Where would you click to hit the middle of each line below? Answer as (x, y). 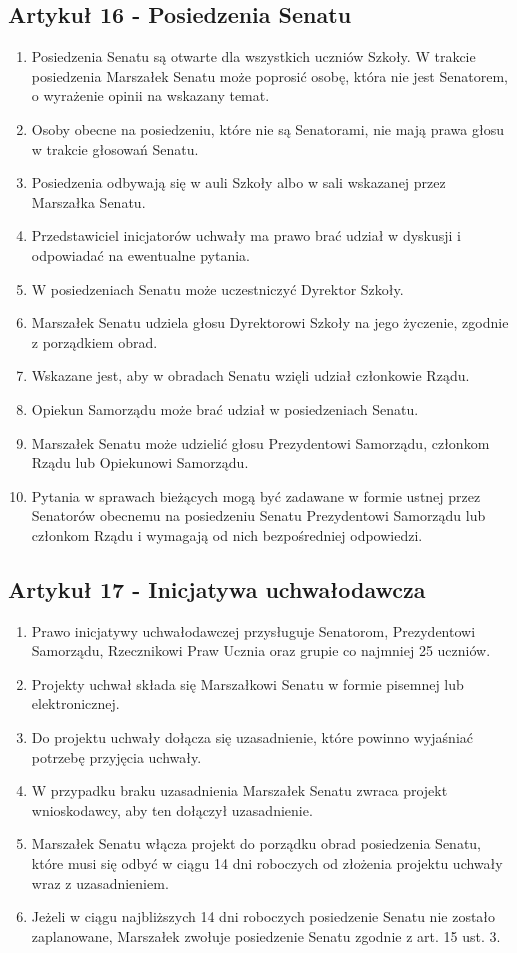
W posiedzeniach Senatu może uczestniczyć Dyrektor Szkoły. (217, 288)
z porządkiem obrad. (94, 341)
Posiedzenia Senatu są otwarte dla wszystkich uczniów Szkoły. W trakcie (253, 56)
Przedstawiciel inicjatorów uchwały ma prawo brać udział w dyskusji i (246, 235)
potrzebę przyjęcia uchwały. (116, 756)
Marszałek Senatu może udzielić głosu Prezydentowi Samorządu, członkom (260, 442)
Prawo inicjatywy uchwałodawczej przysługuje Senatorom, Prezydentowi (253, 630)
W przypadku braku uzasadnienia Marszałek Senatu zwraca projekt (239, 790)
